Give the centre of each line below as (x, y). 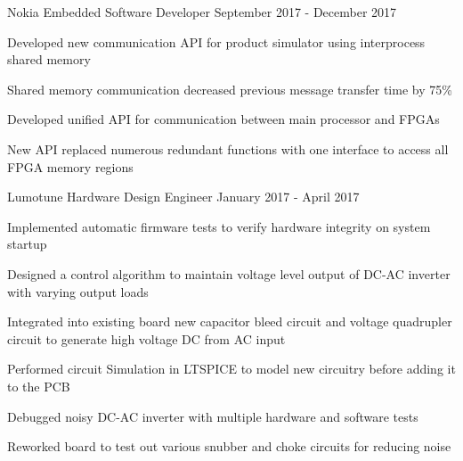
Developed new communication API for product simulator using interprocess (216, 41)
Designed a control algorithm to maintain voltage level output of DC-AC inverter (229, 273)
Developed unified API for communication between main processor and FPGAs (223, 119)
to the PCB (39, 386)
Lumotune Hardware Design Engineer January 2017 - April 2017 (183, 197)
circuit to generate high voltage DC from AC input (146, 338)
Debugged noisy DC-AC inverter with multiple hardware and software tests (213, 416)
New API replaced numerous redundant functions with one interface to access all (228, 148)
